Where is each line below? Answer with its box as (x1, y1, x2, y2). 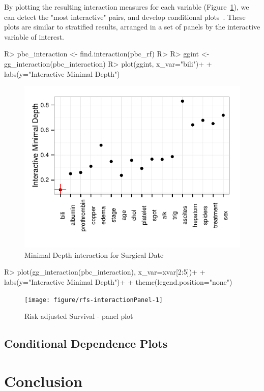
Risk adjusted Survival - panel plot (24, 311, 133, 321)
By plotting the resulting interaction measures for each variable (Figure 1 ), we (4, 2, 249, 12)
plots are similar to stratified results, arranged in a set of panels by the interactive (4, 21, 260, 32)
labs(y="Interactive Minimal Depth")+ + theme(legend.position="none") (4, 276, 232, 287)
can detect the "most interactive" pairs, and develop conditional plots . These (4, 11, 246, 22)
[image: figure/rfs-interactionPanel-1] (24, 296, 163, 304)
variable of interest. (4, 31, 64, 42)
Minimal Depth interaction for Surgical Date (24, 249, 164, 260)
